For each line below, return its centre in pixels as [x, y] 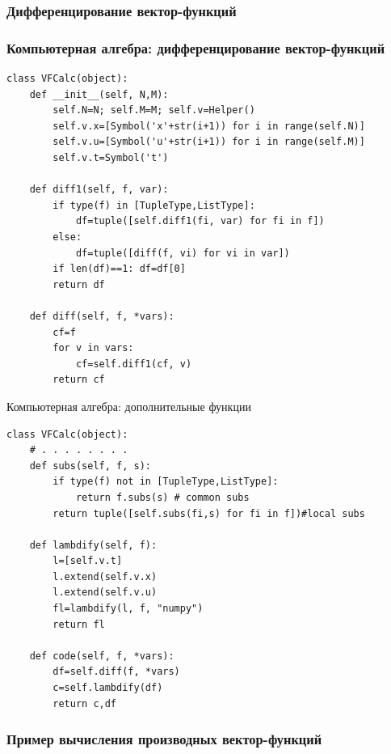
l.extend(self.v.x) [105, 576]
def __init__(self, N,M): [99, 94]
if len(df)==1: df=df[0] [119, 269]
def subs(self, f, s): [90, 466]
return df [79, 284]
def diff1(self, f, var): [99, 190]
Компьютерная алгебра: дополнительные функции [129, 406]
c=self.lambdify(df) [108, 688]
